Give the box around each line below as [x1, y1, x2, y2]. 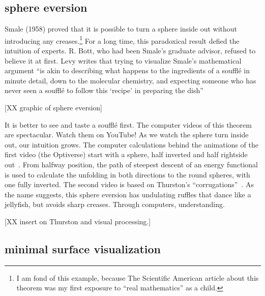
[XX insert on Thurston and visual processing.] [5, 216, 151, 226]
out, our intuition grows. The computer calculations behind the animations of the [5, 139, 258, 150]
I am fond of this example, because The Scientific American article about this [16, 272, 259, 283]
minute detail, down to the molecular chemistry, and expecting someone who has [5, 75, 256, 85]
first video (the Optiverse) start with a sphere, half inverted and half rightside [5, 149, 248, 160]
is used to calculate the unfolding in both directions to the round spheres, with [5, 169, 250, 180]
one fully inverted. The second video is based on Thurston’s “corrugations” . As [5, 179, 254, 190]
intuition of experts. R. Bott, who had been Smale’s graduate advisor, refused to [5, 45, 256, 56]
